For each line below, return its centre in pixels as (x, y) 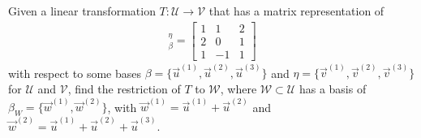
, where (238, 88)
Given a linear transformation (82, 11)
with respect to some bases (75, 73)
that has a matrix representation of (296, 11)
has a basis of (333, 88)
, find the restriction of (124, 88)
